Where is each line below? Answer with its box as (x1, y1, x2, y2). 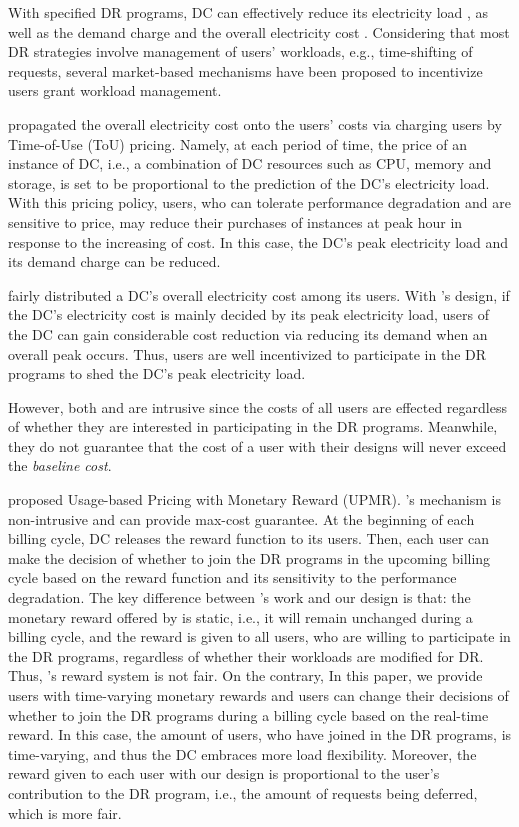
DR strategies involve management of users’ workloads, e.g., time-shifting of (8, 41, 473, 62)
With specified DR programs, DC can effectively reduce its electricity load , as (8, 2, 489, 22)
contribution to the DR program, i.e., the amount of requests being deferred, (8, 782, 478, 803)
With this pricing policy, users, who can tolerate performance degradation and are (8, 192, 511, 213)
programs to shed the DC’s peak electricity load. (8, 363, 306, 384)
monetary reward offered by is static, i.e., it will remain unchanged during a (8, 606, 473, 627)
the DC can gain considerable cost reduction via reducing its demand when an (8, 323, 488, 344)
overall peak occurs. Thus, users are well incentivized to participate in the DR (8, 343, 487, 364)
